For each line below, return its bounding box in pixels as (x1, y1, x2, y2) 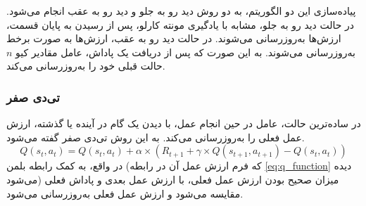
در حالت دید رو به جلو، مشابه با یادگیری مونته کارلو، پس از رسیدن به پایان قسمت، (6, 17, 355, 32)
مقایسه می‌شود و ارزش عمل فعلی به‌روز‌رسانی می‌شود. (6, 186, 244, 200)
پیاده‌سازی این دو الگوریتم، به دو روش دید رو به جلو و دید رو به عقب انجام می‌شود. (6, 4, 356, 18)
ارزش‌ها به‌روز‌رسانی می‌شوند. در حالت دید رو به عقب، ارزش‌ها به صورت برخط (6, 31, 341, 46)
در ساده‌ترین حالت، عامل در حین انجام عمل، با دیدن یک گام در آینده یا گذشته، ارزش (6, 116, 361, 131)
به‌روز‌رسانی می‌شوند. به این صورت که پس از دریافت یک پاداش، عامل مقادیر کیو (15, 44, 355, 59)
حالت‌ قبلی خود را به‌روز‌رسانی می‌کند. (6, 58, 165, 73)
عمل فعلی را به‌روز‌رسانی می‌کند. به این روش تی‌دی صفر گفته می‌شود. (6, 129, 305, 144)
